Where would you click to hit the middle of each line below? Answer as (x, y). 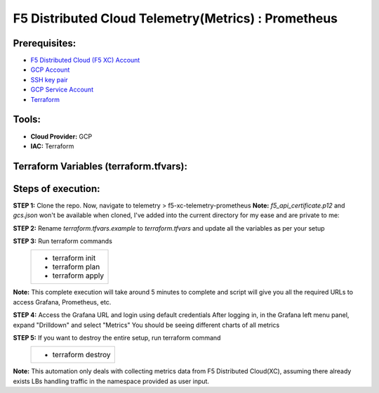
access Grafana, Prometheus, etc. (62, 302)
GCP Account (50, 70)
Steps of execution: (57, 189)
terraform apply (78, 276)
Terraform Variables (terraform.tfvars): (100, 166)
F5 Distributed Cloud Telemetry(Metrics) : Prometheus (175, 18)
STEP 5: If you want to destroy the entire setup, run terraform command (117, 337)
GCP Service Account (62, 90)
